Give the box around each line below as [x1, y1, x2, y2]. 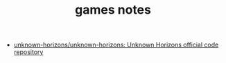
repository [13, 48, 44, 56]
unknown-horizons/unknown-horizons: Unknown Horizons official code [13, 40, 219, 49]
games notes [75, 2, 151, 18]
